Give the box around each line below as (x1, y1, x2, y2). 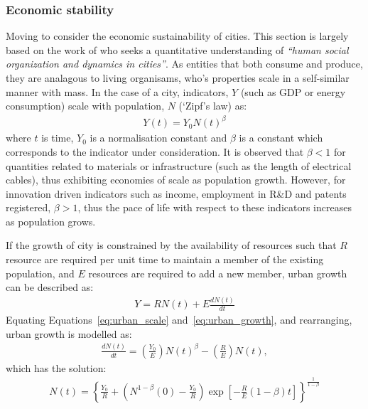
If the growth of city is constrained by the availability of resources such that (6, 238, 337, 253)
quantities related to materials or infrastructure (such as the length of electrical (6, 158, 352, 173)
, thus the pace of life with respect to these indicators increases (77, 200, 352, 215)
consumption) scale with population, (6, 98, 165, 113)
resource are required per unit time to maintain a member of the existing (6, 252, 324, 267)
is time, (41, 130, 74, 145)
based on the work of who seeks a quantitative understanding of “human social (6, 42, 349, 57)
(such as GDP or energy (240, 84, 346, 99)
